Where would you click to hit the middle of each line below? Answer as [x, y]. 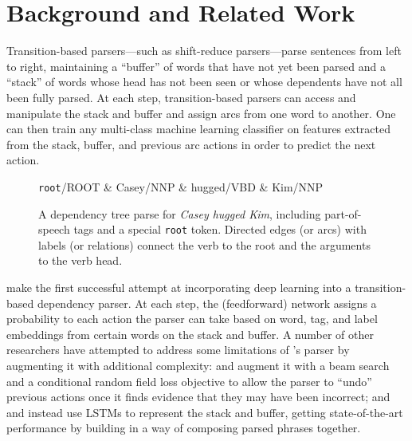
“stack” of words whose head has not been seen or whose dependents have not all [204, 82]
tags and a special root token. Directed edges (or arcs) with [220, 229]
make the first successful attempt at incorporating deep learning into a [179, 287]
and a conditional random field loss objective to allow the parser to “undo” [189, 381]
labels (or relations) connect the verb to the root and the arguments [204, 244]
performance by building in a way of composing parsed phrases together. [184, 428]
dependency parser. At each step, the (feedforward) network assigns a [207, 303]
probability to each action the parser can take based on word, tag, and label [192, 319]
